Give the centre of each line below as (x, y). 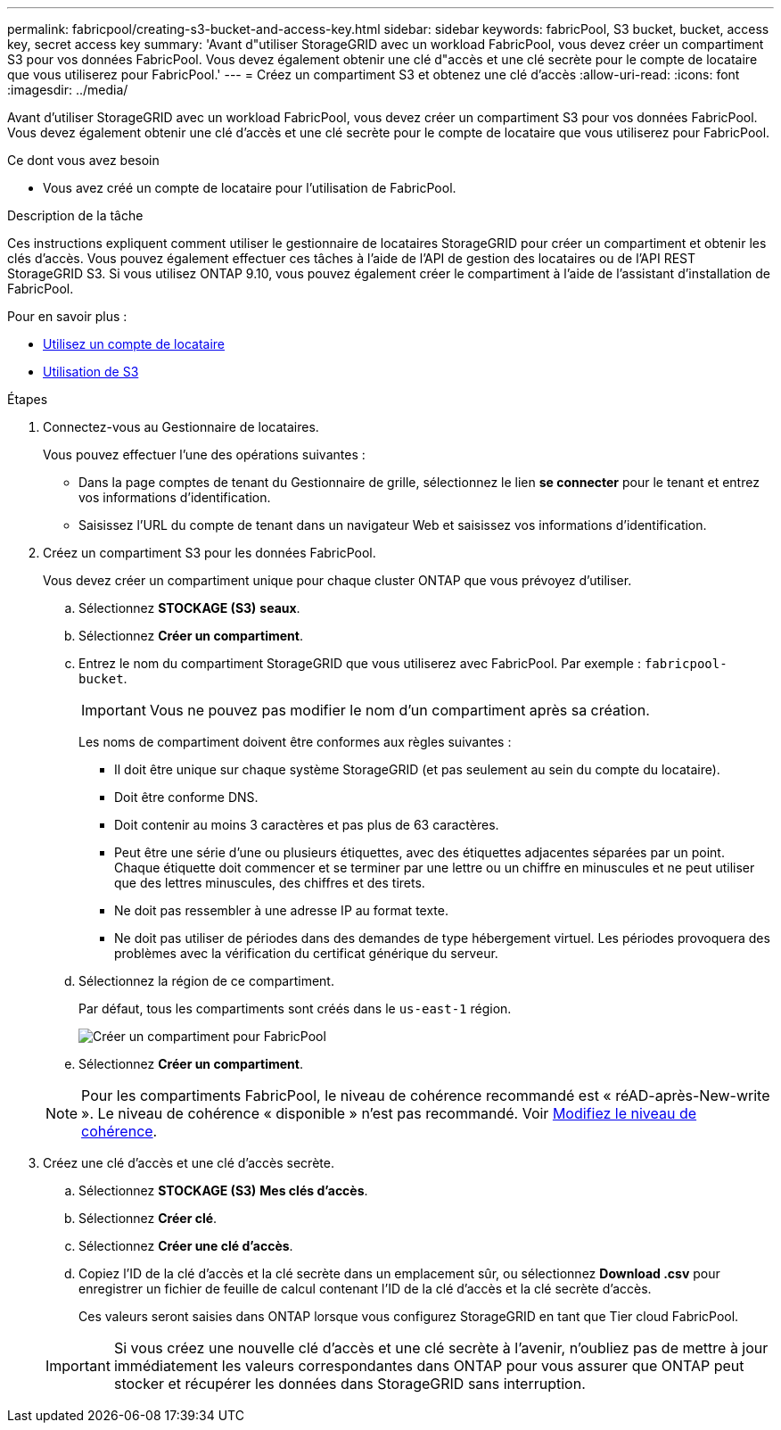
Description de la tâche (75, 215)
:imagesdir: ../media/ (68, 90)
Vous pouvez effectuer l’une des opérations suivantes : (204, 455)
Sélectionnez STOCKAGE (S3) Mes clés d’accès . (223, 1190)
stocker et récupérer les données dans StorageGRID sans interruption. (349, 1384)
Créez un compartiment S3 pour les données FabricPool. (210, 553)
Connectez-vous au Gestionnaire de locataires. (181, 427)
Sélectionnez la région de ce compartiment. (206, 981)
